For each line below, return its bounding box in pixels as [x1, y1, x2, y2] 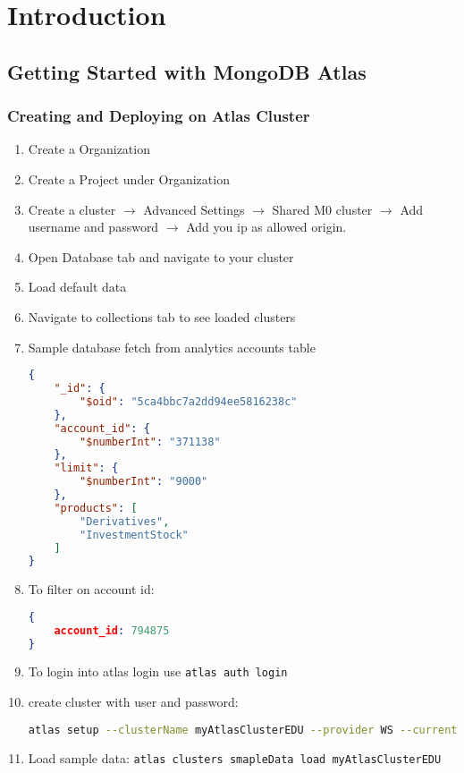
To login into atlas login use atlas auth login [28, 662, 288, 681]
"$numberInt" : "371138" [80, 435, 221, 448]
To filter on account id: [28, 580, 155, 599]
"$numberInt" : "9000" [80, 475, 208, 488]
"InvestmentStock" [80, 528, 189, 541]
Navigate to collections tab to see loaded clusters [28, 307, 296, 326]
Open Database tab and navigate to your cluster [28, 247, 294, 266]
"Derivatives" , [80, 514, 170, 528]
